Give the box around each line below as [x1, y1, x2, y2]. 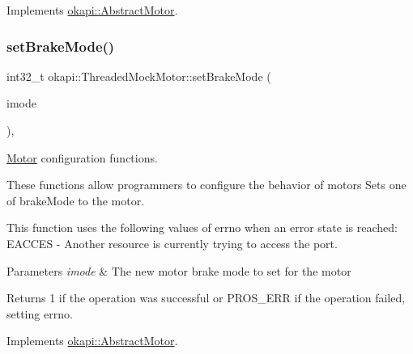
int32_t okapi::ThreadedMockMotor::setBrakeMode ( [6, 67, 271, 84]
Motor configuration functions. [6, 149, 158, 166]
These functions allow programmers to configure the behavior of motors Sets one [6, 176, 407, 193]
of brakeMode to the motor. [6, 192, 145, 209]
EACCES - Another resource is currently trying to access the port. [6, 234, 338, 251]
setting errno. [6, 305, 73, 322]
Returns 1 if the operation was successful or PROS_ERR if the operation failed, [6, 289, 406, 306]
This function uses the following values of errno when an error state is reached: [6, 219, 398, 236]
